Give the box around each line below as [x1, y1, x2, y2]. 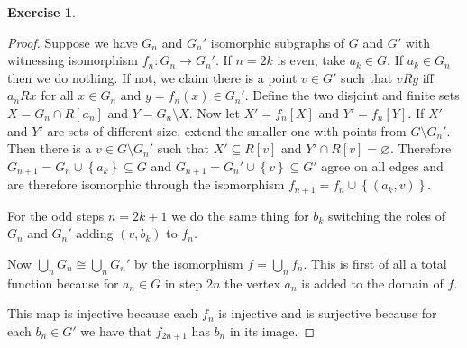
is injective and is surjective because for [218, 304, 437, 323]
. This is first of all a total [303, 253, 447, 272]
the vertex [224, 273, 280, 292]
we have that [80, 321, 151, 340]
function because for [7, 273, 119, 292]
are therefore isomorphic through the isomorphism [7, 175, 285, 194]
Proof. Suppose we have [7, 32, 138, 51]
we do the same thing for [171, 206, 309, 224]
